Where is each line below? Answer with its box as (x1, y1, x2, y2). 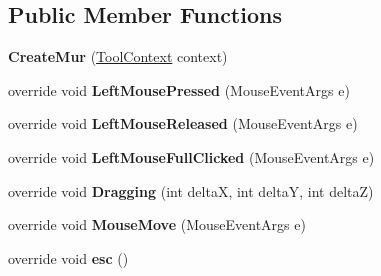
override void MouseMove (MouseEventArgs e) (8, 214, 306, 235)
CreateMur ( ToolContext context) (8, 46, 228, 67)
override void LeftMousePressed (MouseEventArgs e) (8, 79, 350, 100)
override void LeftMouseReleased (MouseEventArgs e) (8, 113, 358, 134)
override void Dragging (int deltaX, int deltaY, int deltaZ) (8, 180, 374, 201)
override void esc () (8, 247, 129, 268)
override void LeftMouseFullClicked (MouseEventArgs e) (8, 146, 375, 167)
